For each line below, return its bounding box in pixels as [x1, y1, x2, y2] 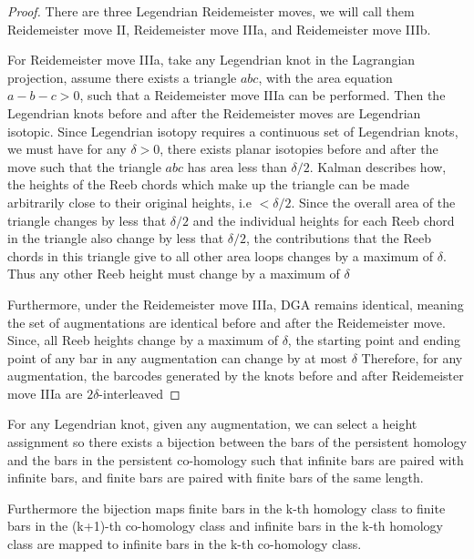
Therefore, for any [361, 348, 463, 367]
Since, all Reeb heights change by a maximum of [7, 330, 278, 350]
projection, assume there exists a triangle [7, 67, 237, 86]
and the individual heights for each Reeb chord [192, 210, 455, 229]
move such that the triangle [7, 157, 161, 176]
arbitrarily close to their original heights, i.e [7, 192, 252, 211]
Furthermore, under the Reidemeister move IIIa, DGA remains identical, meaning [7, 294, 464, 313]
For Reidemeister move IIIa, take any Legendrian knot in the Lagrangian [7, 50, 416, 69]
